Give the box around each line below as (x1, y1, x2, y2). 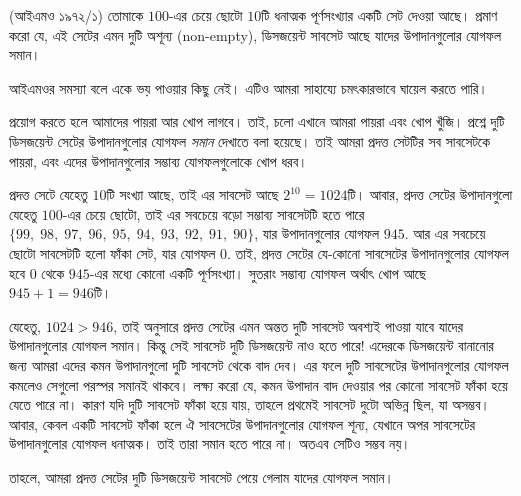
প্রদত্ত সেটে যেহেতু (9, 184, 88, 205)
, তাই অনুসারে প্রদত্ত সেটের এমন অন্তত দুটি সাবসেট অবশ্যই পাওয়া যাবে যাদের (113, 315, 464, 336)
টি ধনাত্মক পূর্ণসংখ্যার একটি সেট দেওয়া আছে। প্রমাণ (261, 5, 498, 25)
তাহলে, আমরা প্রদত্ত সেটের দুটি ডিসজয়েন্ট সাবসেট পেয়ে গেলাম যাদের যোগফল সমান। (9, 466, 394, 487)
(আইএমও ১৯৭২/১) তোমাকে (9, 5, 144, 25)
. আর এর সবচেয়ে (404, 223, 486, 244)
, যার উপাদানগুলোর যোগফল (254, 223, 379, 244)
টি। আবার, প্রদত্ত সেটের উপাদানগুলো (347, 184, 513, 205)
